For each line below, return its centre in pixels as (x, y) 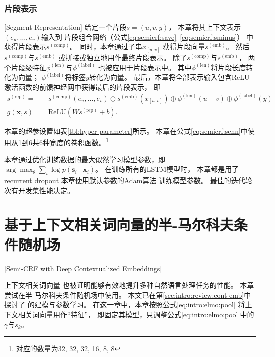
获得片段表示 (25, 46)
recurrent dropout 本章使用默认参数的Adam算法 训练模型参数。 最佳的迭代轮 (128, 180)
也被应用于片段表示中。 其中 (145, 67)
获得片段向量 (184, 46)
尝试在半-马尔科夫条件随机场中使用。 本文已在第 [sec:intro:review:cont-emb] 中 (128, 295)
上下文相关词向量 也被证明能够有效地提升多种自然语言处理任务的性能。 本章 (129, 285)
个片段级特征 (25, 67)
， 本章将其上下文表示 (205, 27)
